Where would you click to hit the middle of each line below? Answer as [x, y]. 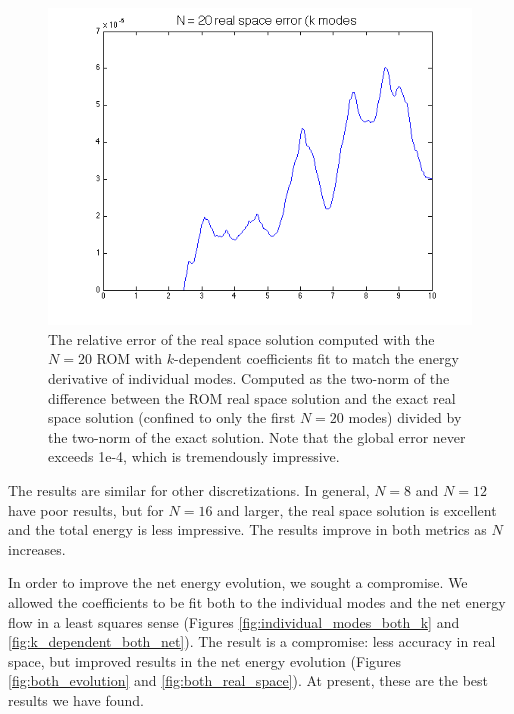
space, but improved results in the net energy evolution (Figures [205, 660]
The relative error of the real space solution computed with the [241, 338]
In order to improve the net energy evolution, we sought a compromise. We [238, 582]
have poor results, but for [86, 509]
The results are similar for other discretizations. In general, [189, 489]
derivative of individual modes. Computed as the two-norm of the [249, 378]
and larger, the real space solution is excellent [357, 509]
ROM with [129, 358]
